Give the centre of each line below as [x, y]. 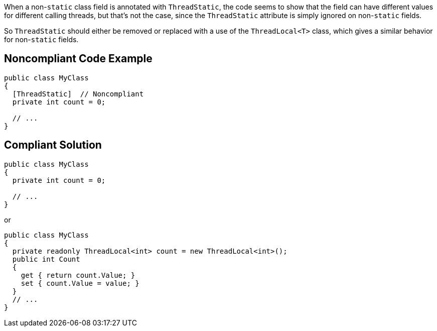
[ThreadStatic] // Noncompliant [78, 94]
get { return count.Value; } [78, 275]
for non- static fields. [41, 39]
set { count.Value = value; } [80, 283]
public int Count [46, 259]
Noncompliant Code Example [78, 59]
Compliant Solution [53, 145]
